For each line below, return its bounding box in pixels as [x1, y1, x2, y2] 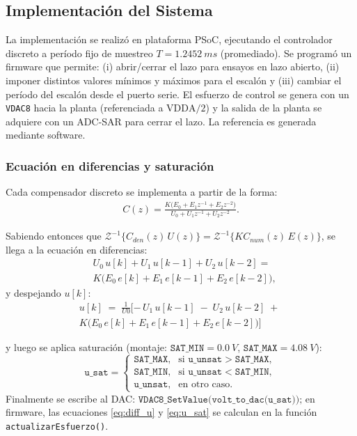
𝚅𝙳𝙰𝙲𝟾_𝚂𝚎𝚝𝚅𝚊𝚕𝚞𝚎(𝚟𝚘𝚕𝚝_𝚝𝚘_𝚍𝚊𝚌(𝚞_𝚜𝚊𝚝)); [138, 394, 303, 405]
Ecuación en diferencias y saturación [6, 157, 214, 174]
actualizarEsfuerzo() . [6, 418, 109, 433]
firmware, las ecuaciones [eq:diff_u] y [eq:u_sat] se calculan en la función [6, 405, 317, 419]
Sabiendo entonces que [6, 228, 102, 243]
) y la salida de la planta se [205, 100, 322, 115]
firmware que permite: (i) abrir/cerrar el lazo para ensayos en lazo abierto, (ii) [6, 59, 340, 74]
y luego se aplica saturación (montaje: [6, 339, 167, 354]
